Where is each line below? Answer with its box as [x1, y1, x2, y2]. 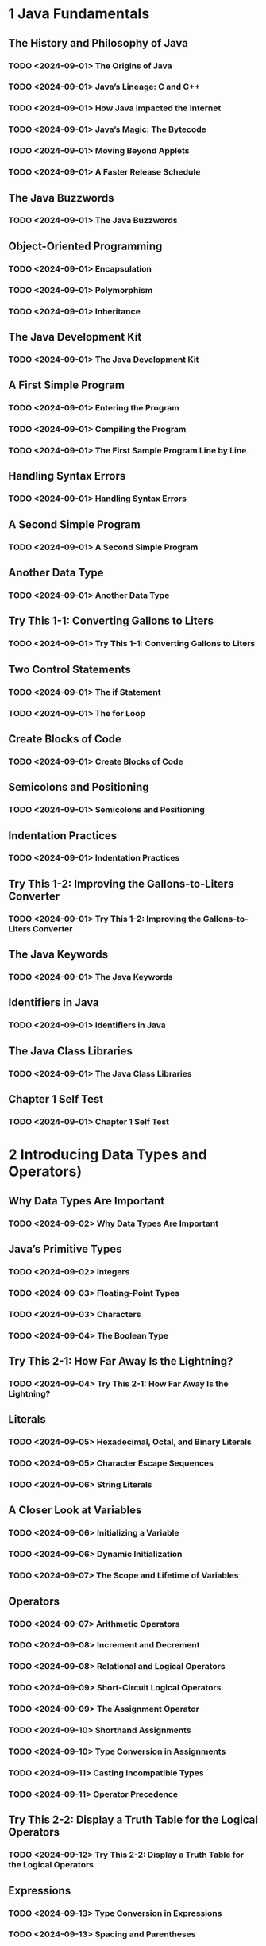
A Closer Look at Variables [8, 1504, 142, 1517]
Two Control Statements [8, 662, 131, 676]
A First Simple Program [8, 379, 125, 392]
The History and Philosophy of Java [8, 37, 189, 50]
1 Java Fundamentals [8, 5, 150, 23]
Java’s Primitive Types [8, 1242, 122, 1255]
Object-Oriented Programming [8, 239, 163, 252]
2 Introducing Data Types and [8, 1146, 208, 1164]
